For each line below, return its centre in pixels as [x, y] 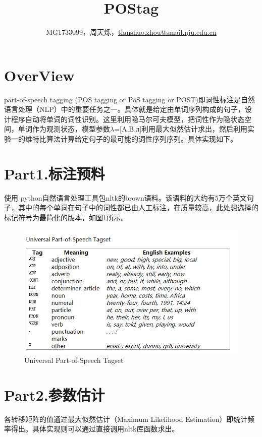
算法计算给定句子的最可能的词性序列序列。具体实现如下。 [142, 139]
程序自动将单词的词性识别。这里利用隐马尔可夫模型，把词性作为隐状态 [127, 119]
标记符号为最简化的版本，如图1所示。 [66, 217]
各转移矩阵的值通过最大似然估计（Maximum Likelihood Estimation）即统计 [126, 419]
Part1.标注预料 [55, 173]
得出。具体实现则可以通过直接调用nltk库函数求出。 [95, 429]
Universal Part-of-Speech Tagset [74, 360]
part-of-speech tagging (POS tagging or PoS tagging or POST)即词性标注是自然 [130, 99]
